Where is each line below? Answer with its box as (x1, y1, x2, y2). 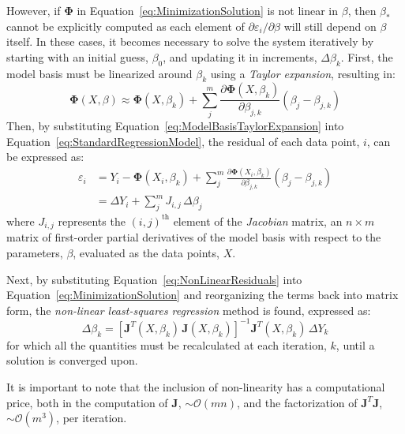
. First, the (340, 48, 393, 65)
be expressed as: (6, 148, 84, 165)
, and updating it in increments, (163, 48, 317, 65)
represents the (58, 212, 126, 229)
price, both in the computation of (6, 394, 168, 410)
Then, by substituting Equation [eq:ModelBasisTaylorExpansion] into (6, 118, 344, 134)
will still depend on (283, 17, 377, 34)
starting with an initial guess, (6, 48, 148, 65)
